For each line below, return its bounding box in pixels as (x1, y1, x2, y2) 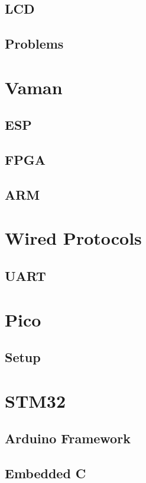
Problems (5, 34, 64, 53)
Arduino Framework (5, 429, 131, 447)
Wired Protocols (5, 226, 142, 250)
